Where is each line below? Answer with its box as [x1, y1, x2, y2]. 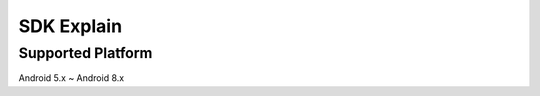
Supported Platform [18, 44, 153, 62]
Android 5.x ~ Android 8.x [18, 72, 125, 84]
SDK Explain [18, 15, 123, 37]
